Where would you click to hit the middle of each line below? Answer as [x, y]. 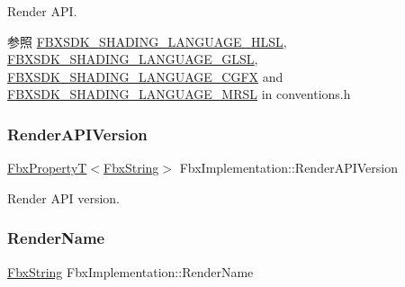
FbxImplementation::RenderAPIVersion [288, 168]
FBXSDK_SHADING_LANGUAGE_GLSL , [133, 59]
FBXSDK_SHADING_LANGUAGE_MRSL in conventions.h [179, 94]
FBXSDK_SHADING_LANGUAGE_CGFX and [145, 76]
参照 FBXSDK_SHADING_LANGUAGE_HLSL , [147, 41]
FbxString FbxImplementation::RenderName [130, 271]
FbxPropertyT [47, 168]
